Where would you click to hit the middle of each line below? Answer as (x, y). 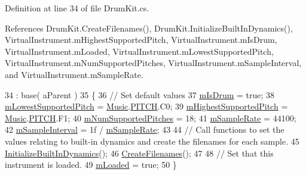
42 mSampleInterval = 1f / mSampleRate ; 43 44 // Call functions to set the (145, 129)
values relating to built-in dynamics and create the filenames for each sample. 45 (152, 141)
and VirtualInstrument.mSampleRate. (74, 74)
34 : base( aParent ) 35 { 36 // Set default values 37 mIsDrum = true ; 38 (140, 94)
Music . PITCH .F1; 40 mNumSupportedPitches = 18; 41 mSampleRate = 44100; (151, 118)
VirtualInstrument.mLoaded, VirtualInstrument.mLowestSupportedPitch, (139, 51)
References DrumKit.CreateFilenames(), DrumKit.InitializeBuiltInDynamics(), (149, 28)
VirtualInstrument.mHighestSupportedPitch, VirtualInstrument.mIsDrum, (141, 40)
